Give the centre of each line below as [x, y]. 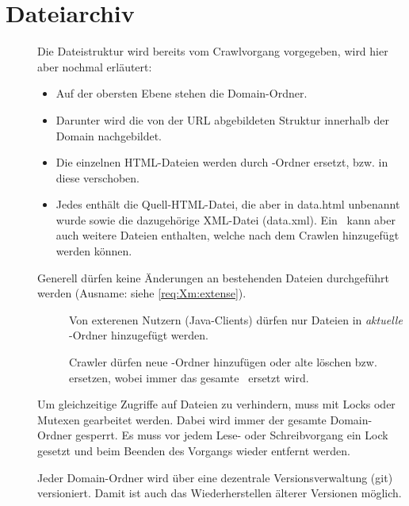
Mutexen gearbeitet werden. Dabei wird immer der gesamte [182, 419]
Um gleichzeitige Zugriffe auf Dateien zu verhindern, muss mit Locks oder [216, 404]
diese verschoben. [97, 177]
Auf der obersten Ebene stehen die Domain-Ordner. [182, 93]
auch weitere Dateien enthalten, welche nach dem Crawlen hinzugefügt [227, 235]
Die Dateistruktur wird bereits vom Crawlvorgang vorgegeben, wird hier [213, 51]
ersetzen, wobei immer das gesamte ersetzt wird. [189, 377]
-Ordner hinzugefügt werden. [139, 335]
